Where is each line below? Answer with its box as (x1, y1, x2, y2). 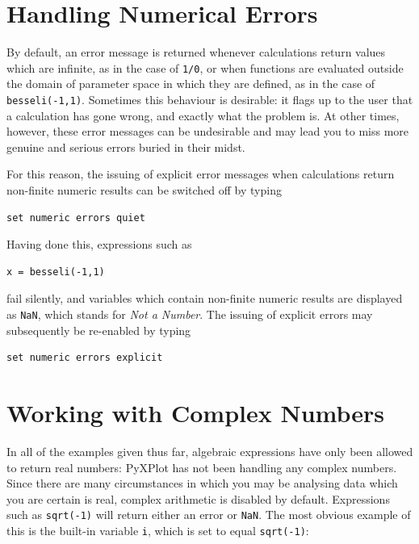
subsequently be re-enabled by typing (6, 321, 191, 338)
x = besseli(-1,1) (6, 266, 105, 278)
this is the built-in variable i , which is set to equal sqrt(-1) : (6, 521, 309, 538)
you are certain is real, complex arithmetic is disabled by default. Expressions (6, 490, 390, 507)
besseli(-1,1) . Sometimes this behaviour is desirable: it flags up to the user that (6, 90, 413, 107)
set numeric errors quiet (6, 211, 145, 224)
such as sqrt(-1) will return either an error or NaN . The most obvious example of (6, 506, 411, 523)
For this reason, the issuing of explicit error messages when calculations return (6, 165, 395, 182)
